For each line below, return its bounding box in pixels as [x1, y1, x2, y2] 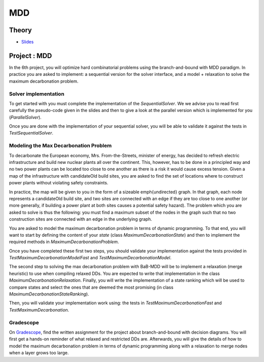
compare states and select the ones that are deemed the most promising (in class [9, 284, 174, 290]
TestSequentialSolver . [9, 130, 54, 136]
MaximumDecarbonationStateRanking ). [9, 291, 89, 297]
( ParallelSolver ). [9, 114, 42, 120]
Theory [9, 26, 32, 34]
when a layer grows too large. [9, 350, 69, 356]
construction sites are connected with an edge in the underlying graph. [9, 216, 153, 222]
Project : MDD [9, 51, 52, 60]
